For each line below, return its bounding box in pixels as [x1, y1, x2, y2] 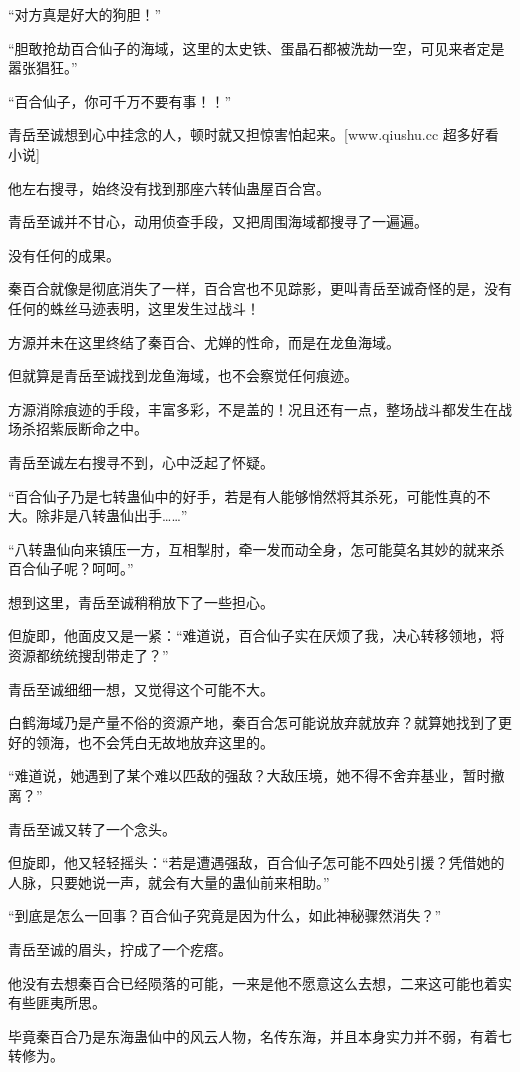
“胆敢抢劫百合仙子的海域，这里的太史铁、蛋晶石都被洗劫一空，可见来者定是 [8, 37, 505, 58]
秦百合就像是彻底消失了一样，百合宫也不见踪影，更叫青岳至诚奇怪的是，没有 [8, 278, 512, 299]
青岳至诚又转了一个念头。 [8, 818, 176, 839]
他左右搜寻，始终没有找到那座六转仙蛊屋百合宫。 [8, 177, 330, 198]
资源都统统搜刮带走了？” [8, 645, 169, 666]
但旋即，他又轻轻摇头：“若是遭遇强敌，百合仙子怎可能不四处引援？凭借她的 [8, 852, 505, 873]
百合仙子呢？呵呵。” [8, 558, 134, 579]
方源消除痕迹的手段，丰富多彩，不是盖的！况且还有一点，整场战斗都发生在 [8, 398, 498, 419]
